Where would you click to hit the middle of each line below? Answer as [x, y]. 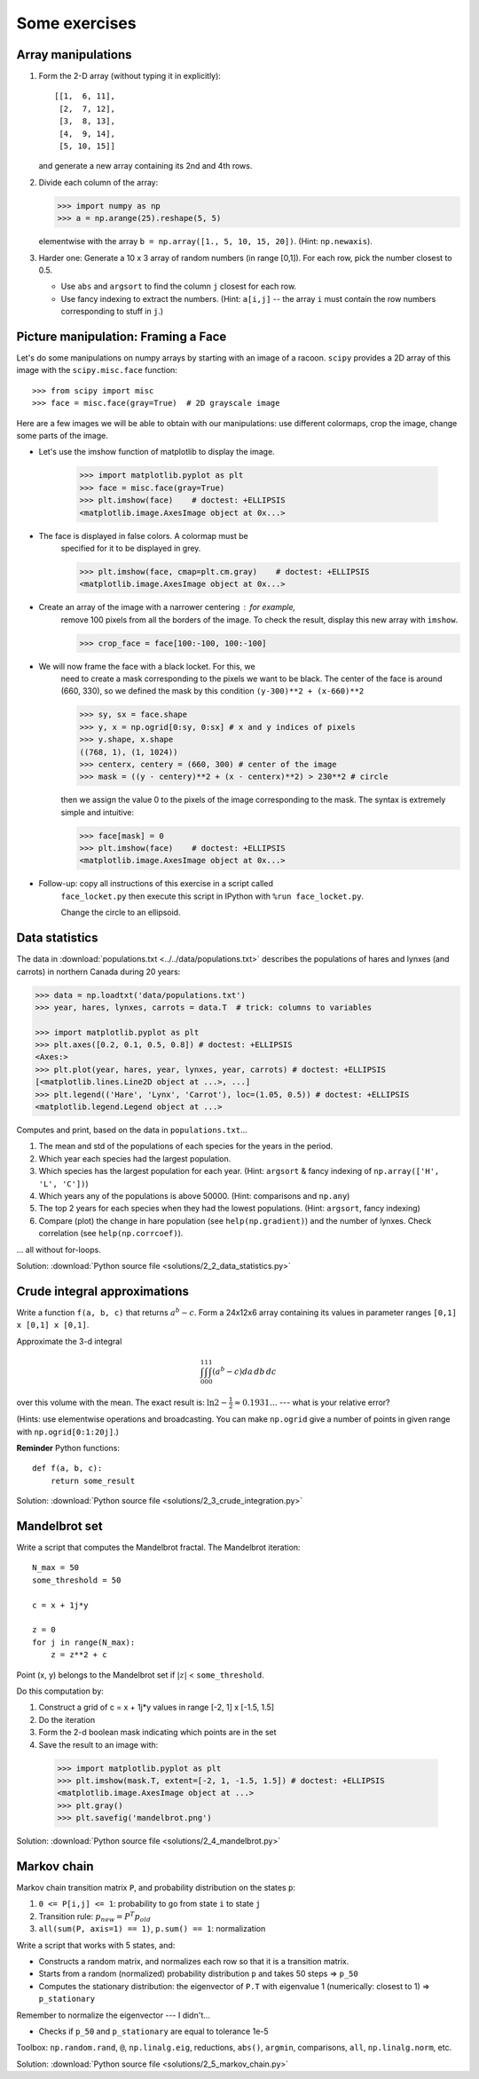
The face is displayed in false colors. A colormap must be [143, 536]
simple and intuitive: [98, 812]
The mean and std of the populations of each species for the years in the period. [186, 1147]
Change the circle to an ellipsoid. [121, 913]
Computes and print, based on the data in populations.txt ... [132, 1130]
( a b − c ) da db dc [244, 1371]
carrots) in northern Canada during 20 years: [98, 972]
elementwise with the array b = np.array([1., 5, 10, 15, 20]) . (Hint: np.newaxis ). [205, 242]
